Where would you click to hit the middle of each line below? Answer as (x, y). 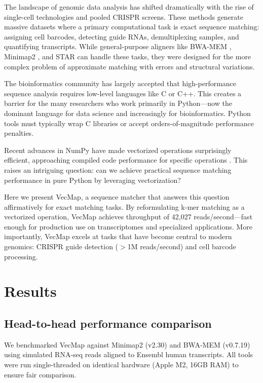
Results (30, 291)
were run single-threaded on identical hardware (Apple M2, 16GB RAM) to (121, 365)
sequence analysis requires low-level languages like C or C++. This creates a (123, 93)
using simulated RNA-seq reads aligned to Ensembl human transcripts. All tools (129, 354)
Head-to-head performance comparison (108, 323)
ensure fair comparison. (40, 374)
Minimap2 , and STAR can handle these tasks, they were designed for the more (128, 56)
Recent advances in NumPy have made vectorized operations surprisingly (118, 150)
